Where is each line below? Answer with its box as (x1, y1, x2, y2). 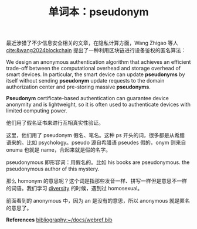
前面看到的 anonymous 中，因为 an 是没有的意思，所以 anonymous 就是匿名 (6, 197, 191, 204)
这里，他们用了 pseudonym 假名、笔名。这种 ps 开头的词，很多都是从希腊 (6, 132, 185, 139)
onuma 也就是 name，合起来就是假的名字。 (6, 146, 111, 153)
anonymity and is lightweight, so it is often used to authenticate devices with (6, 101, 191, 108)
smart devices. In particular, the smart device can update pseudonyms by (6, 71, 185, 78)
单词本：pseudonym (48, 5, 149, 19)
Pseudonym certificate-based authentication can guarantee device (6, 95, 169, 102)
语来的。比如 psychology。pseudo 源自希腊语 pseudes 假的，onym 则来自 (6, 139, 186, 146)
